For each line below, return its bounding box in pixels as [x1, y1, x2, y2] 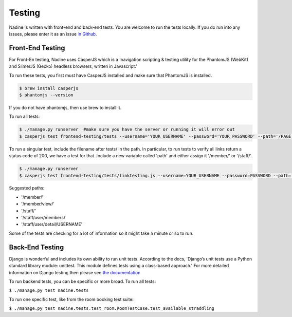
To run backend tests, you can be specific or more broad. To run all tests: [9, 278, 156, 284]
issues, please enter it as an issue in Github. [9, 31, 97, 37]
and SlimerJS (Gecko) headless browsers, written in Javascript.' [9, 63, 137, 69]
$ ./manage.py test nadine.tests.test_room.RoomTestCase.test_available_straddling [9, 306, 215, 311]
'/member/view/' [21, 201, 55, 207]
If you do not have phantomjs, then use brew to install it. [9, 105, 122, 111]
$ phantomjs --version [19, 93, 73, 97]
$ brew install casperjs [19, 85, 79, 91]
